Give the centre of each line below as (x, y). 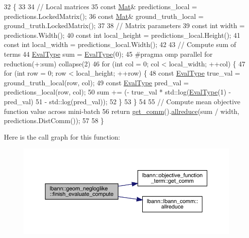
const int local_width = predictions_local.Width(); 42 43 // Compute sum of (120, 44)
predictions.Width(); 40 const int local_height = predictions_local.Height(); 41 (122, 35)
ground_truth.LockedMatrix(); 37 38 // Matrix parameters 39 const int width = (124, 25)
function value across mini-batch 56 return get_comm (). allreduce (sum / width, (122, 111)
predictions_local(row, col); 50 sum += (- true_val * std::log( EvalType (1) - (117, 92)
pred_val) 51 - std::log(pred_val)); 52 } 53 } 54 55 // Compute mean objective (122, 101)
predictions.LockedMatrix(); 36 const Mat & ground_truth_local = (104, 16)
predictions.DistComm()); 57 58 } (54, 120)
